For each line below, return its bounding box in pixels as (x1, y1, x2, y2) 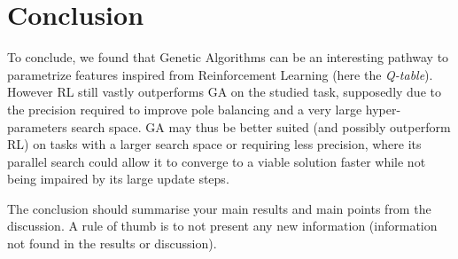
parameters (7, 117, 67, 136)
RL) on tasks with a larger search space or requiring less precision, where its (7, 135, 422, 153)
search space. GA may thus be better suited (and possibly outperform (71, 117, 451, 136)
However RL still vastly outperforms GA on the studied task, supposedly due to (7, 82, 441, 101)
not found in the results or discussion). (7, 234, 217, 253)
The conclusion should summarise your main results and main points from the (7, 199, 431, 217)
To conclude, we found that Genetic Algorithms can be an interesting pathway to (7, 48, 449, 67)
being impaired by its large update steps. (7, 169, 229, 188)
